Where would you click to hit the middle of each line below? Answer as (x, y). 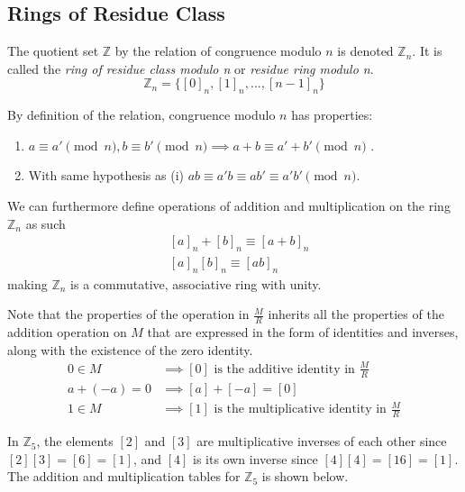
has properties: (332, 115)
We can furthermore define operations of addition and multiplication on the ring (229, 205)
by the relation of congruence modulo (218, 51)
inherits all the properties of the (356, 314)
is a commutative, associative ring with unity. (196, 283)
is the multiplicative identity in (300, 410)
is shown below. (305, 476)
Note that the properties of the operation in (128, 314)
